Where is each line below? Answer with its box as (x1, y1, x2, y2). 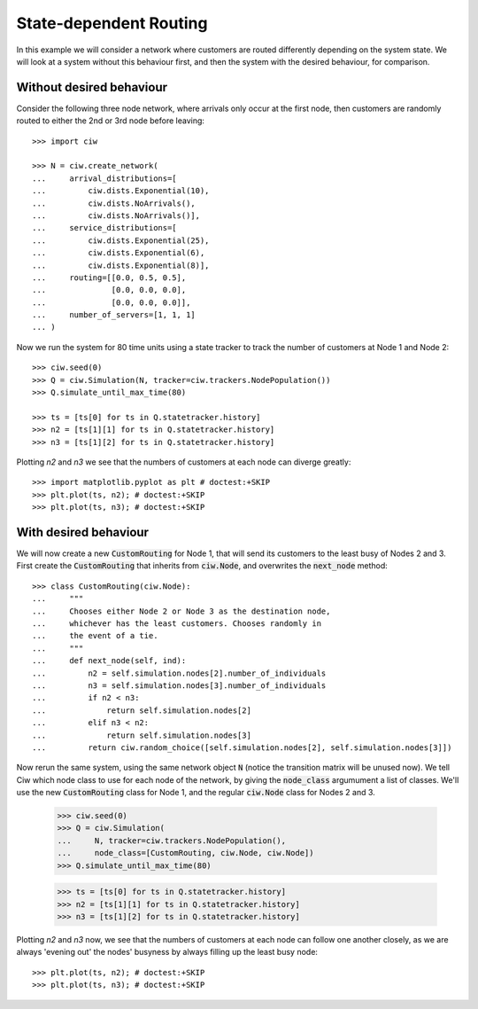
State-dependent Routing (16, 13, 208, 33)
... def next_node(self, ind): (32, 656, 187, 666)
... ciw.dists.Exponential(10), (32, 186, 210, 196)
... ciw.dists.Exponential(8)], (32, 260, 210, 270)
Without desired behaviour (16, 80, 168, 95)
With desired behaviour (16, 524, 150, 540)
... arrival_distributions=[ (32, 173, 177, 184)
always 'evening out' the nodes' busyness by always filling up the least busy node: (16, 947, 319, 958)
